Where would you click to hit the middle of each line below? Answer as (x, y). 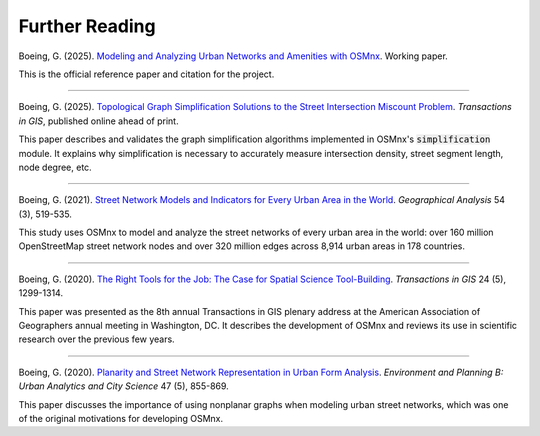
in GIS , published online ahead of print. (98, 121)
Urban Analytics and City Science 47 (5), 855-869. (123, 386)
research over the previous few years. (96, 339)
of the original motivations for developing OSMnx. (121, 418)
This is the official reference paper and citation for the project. (146, 74)
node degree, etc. (55, 167)
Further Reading (87, 26)
